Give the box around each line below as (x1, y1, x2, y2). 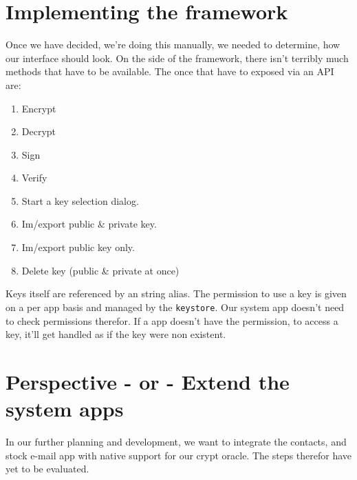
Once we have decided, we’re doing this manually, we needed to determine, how (6, 37, 340, 52)
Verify (21, 170, 47, 185)
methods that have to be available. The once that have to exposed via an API (6, 64, 334, 79)
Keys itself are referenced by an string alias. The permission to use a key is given (6, 286, 347, 301)
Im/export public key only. (21, 240, 135, 254)
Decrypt (21, 124, 56, 139)
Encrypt (21, 101, 56, 115)
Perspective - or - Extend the (6, 367, 290, 395)
